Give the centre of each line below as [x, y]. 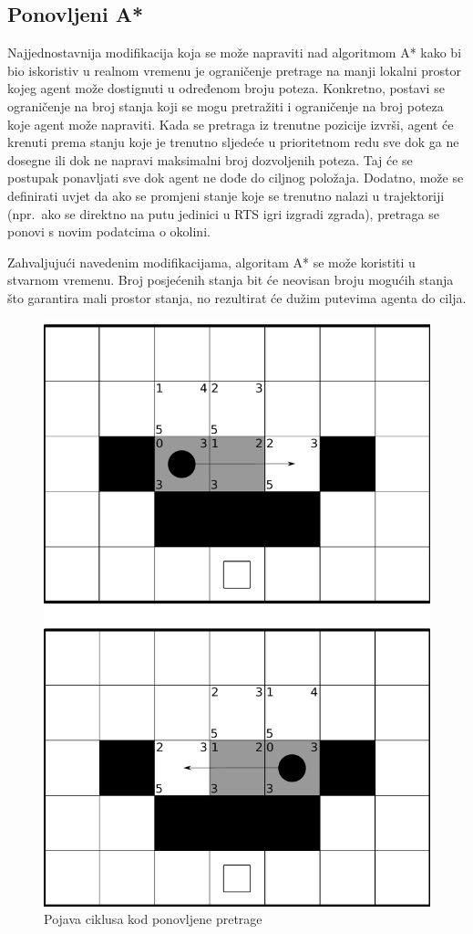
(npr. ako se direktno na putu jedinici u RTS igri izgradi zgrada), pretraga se [223, 213]
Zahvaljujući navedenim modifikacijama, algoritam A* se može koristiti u [211, 262]
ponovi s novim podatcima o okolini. [109, 231]
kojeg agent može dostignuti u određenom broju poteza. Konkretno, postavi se [226, 88]
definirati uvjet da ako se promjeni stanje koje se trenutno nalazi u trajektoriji [226, 195]
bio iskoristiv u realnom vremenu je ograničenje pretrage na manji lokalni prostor [234, 70]
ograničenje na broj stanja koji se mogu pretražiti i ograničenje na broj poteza [226, 105]
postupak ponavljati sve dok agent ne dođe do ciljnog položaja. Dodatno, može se [236, 178]
